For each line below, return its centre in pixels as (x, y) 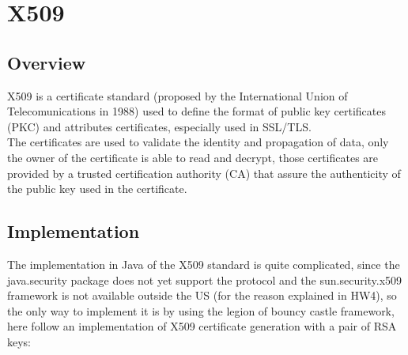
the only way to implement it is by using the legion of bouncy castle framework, (201, 310)
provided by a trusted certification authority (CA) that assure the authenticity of (204, 173)
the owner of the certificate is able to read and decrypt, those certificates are (193, 157)
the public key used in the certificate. (97, 189)
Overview (47, 62)
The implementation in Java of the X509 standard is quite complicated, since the (204, 264)
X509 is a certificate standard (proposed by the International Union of (178, 95)
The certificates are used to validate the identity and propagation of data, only (198, 142)
